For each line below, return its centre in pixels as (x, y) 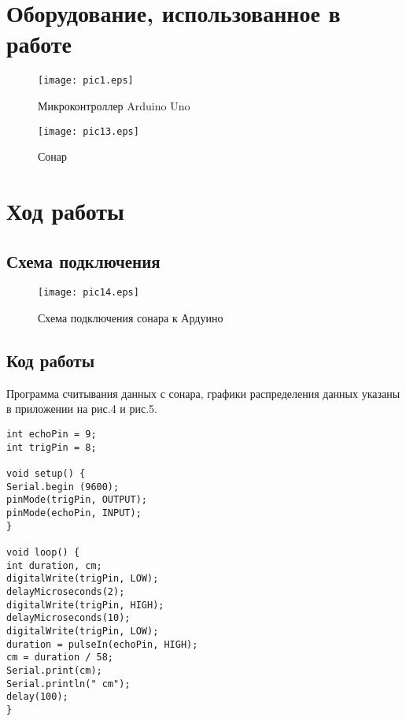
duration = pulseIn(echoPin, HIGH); (102, 644)
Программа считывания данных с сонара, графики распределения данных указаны (203, 393)
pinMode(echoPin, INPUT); (74, 513)
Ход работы (65, 210)
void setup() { (46, 474)
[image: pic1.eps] (86, 81)
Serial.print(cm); (54, 670)
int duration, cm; (54, 565)
